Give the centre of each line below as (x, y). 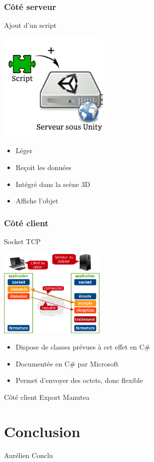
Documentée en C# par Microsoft (67, 363)
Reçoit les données (44, 167)
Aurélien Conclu (28, 455)
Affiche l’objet (37, 201)
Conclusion (42, 431)
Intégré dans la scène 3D (53, 184)
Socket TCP (23, 241)
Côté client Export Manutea (47, 397)
